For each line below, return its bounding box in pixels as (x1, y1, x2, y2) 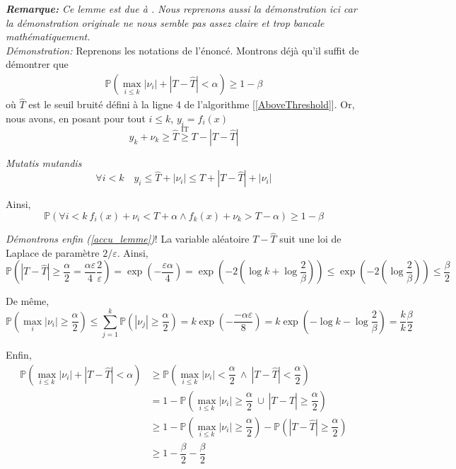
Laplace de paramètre (6, 245, 100, 260)
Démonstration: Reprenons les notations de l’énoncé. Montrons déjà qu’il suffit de (6, 42, 359, 57)
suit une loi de (279, 231, 341, 246)
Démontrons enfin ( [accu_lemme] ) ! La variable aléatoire (6, 231, 250, 246)
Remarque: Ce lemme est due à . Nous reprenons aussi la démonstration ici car (6, 1, 357, 16)
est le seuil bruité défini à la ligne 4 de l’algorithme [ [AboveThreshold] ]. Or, (28, 97, 355, 112)
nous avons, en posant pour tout (6, 110, 146, 125)
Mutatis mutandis (6, 155, 82, 170)
